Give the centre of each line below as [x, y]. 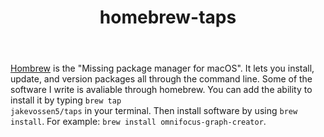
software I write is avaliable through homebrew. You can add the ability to [161, 90]
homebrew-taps [168, 17]
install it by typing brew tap [66, 100]
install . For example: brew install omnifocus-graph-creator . [138, 122]
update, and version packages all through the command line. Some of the [161, 79]
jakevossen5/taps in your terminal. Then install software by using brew [154, 111]
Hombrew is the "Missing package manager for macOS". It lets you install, [162, 68]
